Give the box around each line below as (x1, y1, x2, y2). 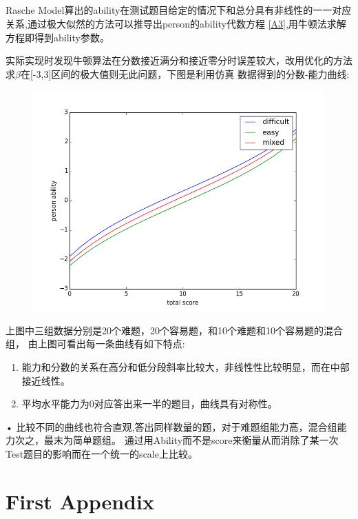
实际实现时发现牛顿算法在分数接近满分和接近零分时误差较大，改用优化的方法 (6, 53, 352, 68)
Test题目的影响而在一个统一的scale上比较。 (6, 447, 198, 461)
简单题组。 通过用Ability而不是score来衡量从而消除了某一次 (72, 433, 339, 447)
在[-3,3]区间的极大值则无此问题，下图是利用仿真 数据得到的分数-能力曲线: (20, 66, 350, 81)
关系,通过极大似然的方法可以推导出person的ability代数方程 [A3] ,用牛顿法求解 (6, 16, 346, 30)
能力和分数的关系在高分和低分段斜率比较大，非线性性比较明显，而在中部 (21, 360, 350, 374)
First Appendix (6, 487, 154, 515)
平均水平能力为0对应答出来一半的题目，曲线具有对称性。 (21, 396, 277, 411)
